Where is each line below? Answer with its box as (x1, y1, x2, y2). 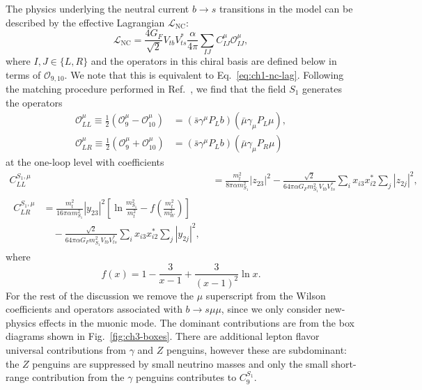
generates (302, 81, 342, 96)
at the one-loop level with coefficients (6, 155, 164, 169)
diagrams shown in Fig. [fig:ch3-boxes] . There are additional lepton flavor (6, 329, 320, 343)
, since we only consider (221, 302, 322, 316)
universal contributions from (6, 342, 126, 357)
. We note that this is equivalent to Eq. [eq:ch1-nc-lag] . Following (64, 67, 344, 81)
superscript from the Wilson (205, 288, 326, 302)
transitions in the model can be (219, 1, 353, 15)
